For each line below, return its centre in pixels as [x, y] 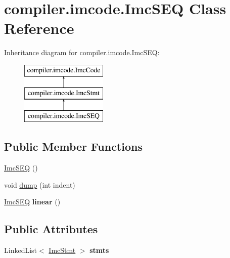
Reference [39, 28]
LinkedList [21, 250]
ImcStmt [62, 250]
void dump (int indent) [40, 184]
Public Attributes [51, 229]
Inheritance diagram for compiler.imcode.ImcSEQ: [82, 52]
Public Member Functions [73, 146]
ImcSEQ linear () [32, 202]
